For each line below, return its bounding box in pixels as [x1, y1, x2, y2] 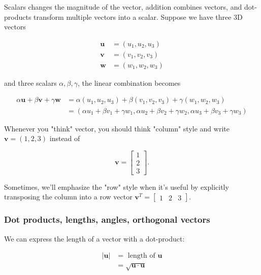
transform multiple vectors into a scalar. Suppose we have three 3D [34, 11, 243, 22]
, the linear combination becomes [77, 77, 181, 88]
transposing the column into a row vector [4, 191, 133, 202]
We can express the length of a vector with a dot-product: [4, 233, 185, 244]
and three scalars [4, 77, 57, 88]
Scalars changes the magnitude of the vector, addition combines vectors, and [4, 2, 242, 12]
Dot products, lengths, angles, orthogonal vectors [4, 213, 210, 226]
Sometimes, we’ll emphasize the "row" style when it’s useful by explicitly [4, 181, 229, 192]
